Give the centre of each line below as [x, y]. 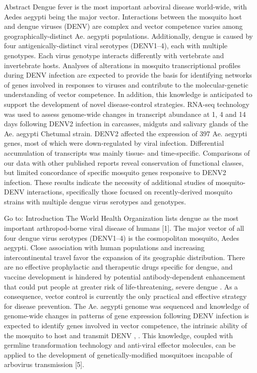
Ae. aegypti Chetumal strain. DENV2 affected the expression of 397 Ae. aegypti [126, 133]
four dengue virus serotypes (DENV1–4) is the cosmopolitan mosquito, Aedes [122, 237]
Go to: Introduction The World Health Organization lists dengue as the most [121, 218]
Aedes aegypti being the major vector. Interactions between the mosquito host [123, 16]
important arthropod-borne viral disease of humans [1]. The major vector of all [124, 228]
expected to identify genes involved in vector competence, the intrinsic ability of [126, 325]
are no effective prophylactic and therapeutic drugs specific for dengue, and [118, 267]
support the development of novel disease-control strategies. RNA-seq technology [127, 104]
